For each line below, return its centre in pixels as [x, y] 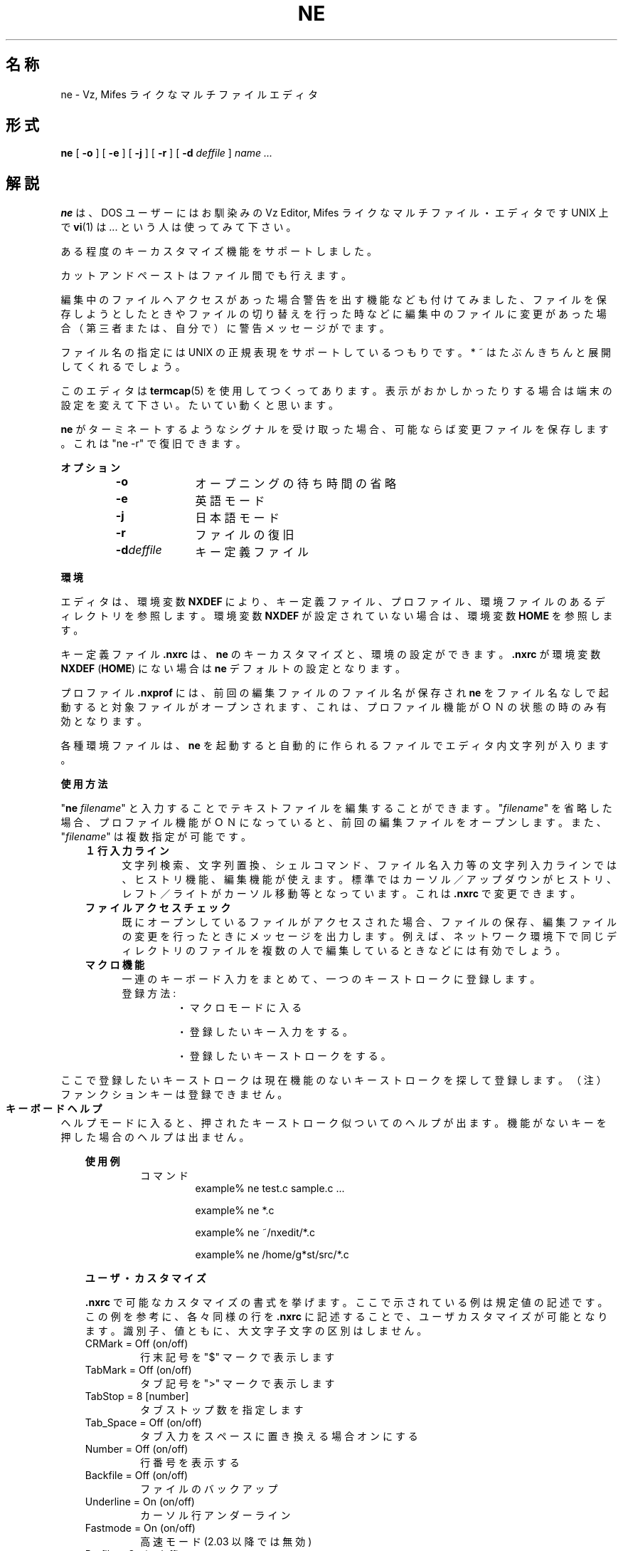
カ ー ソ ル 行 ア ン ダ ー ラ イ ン [215, 1515]
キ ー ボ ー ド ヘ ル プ [54, 1109]
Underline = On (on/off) [140, 1502]
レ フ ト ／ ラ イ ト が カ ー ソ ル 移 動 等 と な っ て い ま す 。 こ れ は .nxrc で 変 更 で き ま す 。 [351, 894]
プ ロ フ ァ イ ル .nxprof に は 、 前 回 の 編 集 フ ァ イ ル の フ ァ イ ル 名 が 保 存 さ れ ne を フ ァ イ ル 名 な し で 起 [335, 693]
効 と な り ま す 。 [104, 721]
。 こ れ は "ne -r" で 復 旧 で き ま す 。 [153, 444]
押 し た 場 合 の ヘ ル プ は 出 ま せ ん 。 [155, 1137]
